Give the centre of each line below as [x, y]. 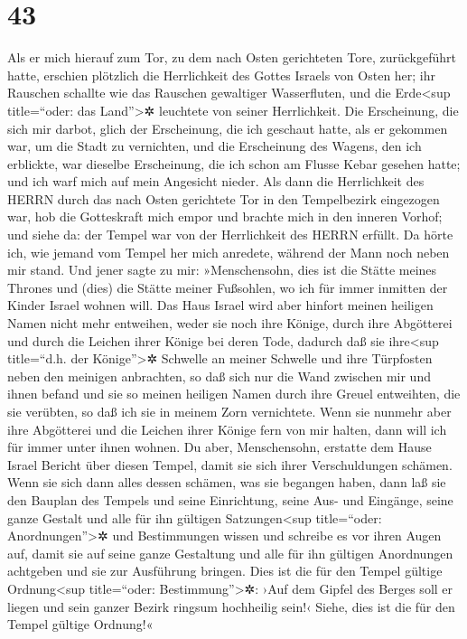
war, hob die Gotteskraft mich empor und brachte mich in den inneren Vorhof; [225, 216]
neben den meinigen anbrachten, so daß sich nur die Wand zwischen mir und [219, 376]
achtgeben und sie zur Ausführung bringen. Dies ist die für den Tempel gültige [225, 571]
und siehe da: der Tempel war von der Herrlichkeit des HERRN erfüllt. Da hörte [230, 235]
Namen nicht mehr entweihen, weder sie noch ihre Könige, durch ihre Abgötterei [230, 323]
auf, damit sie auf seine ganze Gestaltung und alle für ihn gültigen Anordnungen [230, 553]
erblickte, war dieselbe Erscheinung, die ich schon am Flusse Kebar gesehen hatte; [234, 163]
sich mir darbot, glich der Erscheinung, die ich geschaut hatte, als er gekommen [228, 128]
